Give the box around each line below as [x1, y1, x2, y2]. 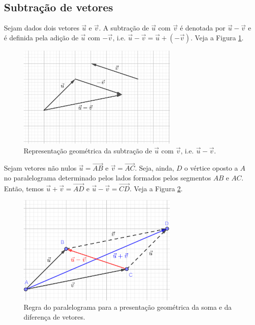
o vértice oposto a [184, 163, 238, 173]
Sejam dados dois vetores [4, 23, 80, 33]
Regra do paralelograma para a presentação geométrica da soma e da [24, 302, 232, 312]
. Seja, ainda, [134, 163, 174, 173]
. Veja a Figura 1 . [191, 32, 244, 42]
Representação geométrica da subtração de [24, 145, 152, 155]
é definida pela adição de [4, 32, 79, 42]
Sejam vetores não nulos [4, 163, 77, 173]
